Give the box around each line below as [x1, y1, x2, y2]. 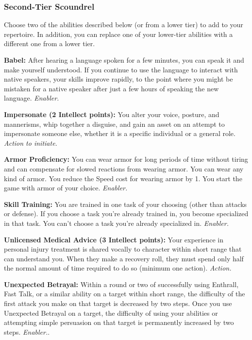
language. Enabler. [4, 93, 59, 103]
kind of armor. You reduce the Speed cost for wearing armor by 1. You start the [4, 173, 242, 183]
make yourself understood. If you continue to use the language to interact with [4, 64, 238, 74]
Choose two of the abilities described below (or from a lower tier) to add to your [4, 19, 243, 30]
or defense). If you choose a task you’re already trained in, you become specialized [4, 208, 249, 219]
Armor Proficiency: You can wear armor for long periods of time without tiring [4, 154, 248, 164]
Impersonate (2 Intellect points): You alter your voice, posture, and [4, 109, 219, 119]
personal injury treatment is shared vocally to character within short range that [4, 244, 242, 254]
